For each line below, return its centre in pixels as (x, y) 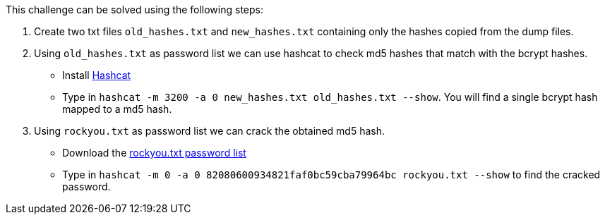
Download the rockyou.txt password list (154, 153)
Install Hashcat (97, 75)
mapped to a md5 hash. (117, 109)
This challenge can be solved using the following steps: (134, 10)
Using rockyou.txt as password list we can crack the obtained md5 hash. (209, 131)
